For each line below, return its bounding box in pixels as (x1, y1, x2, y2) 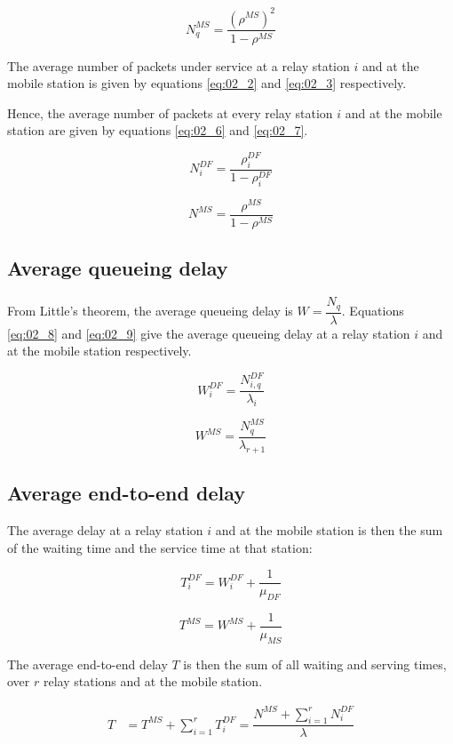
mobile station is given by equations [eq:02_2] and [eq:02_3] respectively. (7, 74, 407, 92)
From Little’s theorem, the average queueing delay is (7, 301, 293, 320)
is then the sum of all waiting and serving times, (183, 654, 447, 673)
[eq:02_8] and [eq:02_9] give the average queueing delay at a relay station (7, 324, 410, 342)
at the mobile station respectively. (7, 341, 192, 360)
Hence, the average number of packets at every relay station (7, 103, 333, 122)
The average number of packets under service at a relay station (7, 56, 350, 75)
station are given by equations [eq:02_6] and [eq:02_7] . (7, 121, 308, 140)
